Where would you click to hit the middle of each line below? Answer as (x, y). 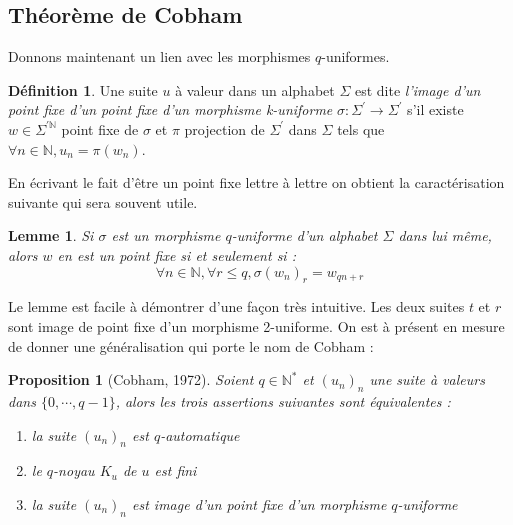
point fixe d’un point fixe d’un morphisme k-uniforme (170, 109)
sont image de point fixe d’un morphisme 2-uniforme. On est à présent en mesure (256, 325)
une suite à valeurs (427, 379)
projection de (224, 128)
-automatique (200, 434)
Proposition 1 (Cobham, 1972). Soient (131, 379)
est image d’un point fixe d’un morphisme (259, 503)
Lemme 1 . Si (51, 235)
